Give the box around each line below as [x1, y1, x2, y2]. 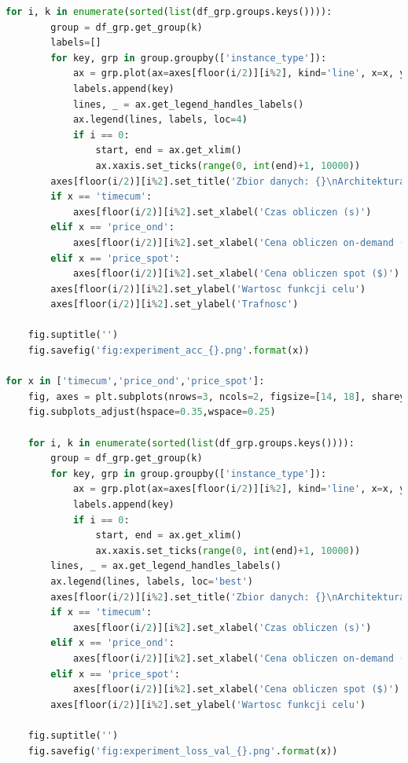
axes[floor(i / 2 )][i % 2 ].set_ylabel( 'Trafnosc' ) [50, 299, 299, 310]
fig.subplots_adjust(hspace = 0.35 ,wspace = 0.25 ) [28, 406, 276, 418]
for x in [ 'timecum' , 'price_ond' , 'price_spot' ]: [6, 376, 265, 387]
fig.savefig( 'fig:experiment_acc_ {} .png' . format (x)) [28, 345, 310, 357]
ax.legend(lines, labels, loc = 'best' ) [50, 575, 254, 587]
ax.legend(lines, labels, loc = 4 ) [72, 114, 248, 126]
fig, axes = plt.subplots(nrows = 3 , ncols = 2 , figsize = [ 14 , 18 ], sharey [28, 391, 406, 402]
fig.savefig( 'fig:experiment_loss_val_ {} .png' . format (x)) [28, 745, 338, 757]
